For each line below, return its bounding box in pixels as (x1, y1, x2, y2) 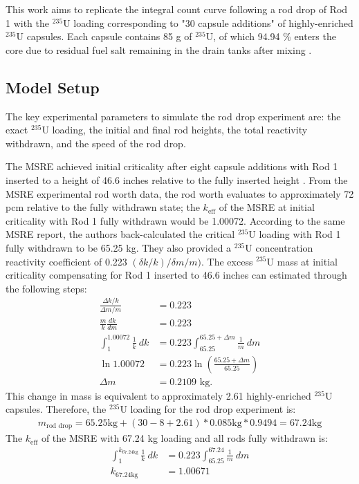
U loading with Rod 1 (248, 227, 341, 241)
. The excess (201, 254, 253, 268)
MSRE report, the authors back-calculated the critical (6, 227, 235, 241)
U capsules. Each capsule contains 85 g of (16, 29, 192, 44)
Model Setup (6, 76, 100, 97)
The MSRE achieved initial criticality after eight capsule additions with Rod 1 (6, 159, 338, 174)
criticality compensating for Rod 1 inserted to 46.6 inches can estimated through (6, 268, 347, 282)
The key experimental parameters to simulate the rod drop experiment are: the (6, 109, 341, 123)
